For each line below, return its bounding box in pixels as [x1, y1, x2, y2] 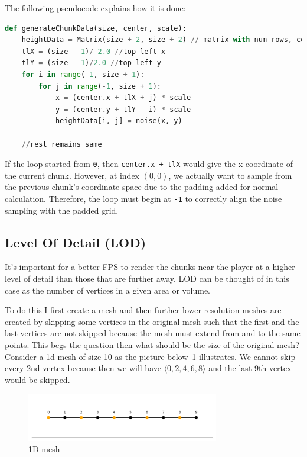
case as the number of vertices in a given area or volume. [5, 284, 210, 296]
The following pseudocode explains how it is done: [5, 2, 186, 14]
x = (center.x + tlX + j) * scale [55, 94, 191, 102]
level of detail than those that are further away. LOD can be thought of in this [5, 272, 289, 285]
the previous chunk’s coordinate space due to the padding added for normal [5, 181, 279, 193]
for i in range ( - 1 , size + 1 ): [21, 70, 145, 79]
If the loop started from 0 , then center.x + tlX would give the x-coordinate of [5, 157, 293, 170]
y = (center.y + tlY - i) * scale [55, 105, 191, 114]
